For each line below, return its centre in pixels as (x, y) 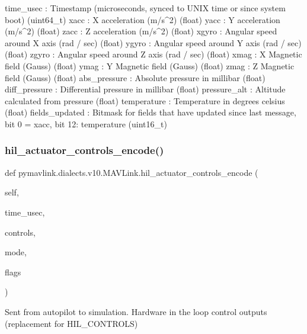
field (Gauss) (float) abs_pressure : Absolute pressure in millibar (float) (135, 77)
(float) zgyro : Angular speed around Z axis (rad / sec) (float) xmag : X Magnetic (153, 54)
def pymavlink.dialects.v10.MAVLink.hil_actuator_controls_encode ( (132, 172)
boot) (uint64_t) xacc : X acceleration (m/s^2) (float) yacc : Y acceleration (143, 19)
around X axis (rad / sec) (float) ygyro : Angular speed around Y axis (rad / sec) (153, 42)
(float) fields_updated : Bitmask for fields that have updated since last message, (151, 112)
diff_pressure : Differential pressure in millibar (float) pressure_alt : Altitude (145, 89)
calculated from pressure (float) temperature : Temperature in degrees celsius (145, 100)
